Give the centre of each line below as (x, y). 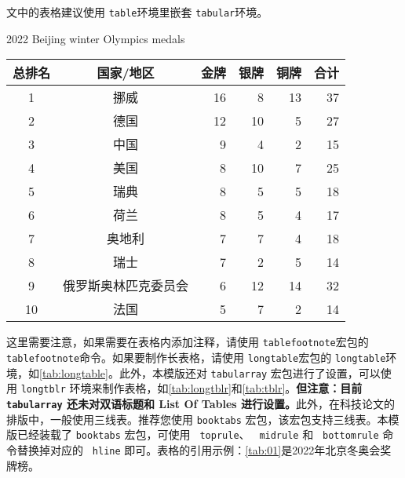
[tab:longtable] (74, 372)
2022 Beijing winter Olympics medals (96, 38)
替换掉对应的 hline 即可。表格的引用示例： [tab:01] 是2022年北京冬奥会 (199, 449)
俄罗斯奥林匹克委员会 (126, 286)
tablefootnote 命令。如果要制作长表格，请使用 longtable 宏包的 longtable (196, 357)
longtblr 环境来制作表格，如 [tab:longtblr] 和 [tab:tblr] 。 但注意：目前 (192, 388)
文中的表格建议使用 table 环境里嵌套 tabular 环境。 (137, 12)
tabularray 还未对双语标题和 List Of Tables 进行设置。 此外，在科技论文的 (201, 403)
